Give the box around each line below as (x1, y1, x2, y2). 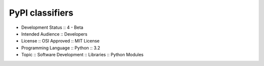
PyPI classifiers (9, 7, 73, 18)
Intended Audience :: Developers (21, 31, 88, 37)
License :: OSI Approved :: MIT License (21, 38, 100, 44)
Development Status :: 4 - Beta (21, 24, 84, 30)
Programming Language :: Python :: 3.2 (21, 44, 100, 51)
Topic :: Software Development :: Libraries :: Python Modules (21, 52, 144, 58)
